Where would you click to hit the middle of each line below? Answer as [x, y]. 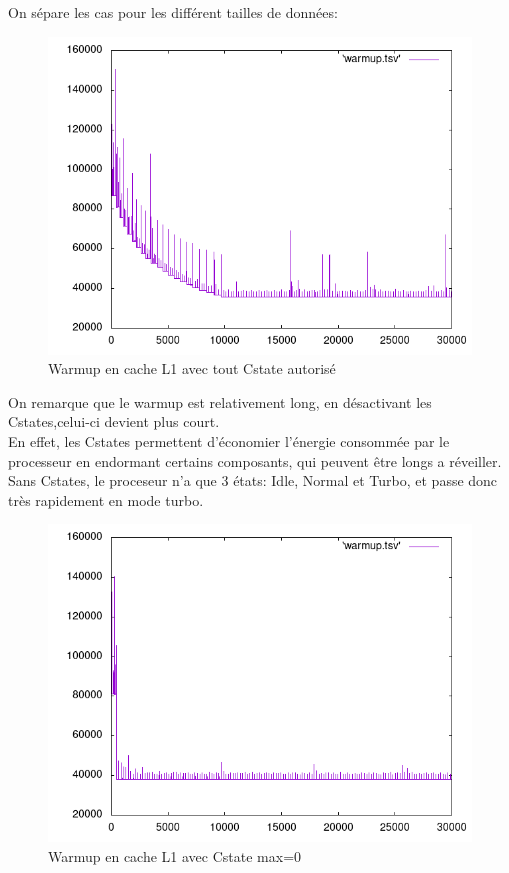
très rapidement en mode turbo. [106, 499]
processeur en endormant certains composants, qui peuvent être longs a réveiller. [255, 460]
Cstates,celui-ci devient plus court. [114, 421]
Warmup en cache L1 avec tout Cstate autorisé [192, 368]
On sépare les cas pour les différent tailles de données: [173, 12]
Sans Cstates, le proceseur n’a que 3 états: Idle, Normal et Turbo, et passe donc [253, 480]
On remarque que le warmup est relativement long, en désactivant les [220, 401]
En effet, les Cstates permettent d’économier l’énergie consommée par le [229, 440]
